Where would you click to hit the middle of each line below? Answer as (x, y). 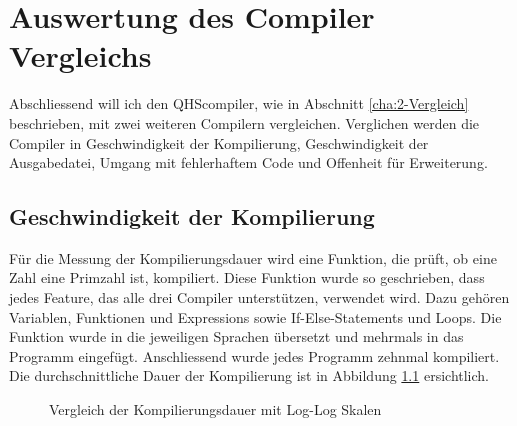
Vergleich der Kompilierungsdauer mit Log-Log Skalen (215, 409)
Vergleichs (80, 55)
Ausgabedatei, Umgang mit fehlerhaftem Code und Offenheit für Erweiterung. (248, 162)
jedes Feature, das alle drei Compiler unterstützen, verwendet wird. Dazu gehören (259, 297)
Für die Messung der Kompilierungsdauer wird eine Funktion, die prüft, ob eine (253, 257)
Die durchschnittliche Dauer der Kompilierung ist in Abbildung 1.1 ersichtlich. (249, 375)
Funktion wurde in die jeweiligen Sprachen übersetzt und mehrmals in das (236, 336)
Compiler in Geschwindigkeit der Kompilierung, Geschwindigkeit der (219, 142)
